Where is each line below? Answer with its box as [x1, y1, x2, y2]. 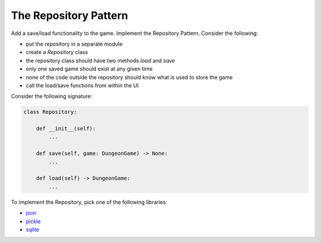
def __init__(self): [36, 125, 96, 132]
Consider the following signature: [11, 92, 92, 100]
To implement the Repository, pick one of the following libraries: [11, 199, 168, 206]
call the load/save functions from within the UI [26, 82, 139, 89]
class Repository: [23, 108, 77, 116]
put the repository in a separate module [26, 40, 123, 47]
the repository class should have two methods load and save [26, 57, 175, 64]
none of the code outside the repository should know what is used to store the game [26, 73, 233, 81]
